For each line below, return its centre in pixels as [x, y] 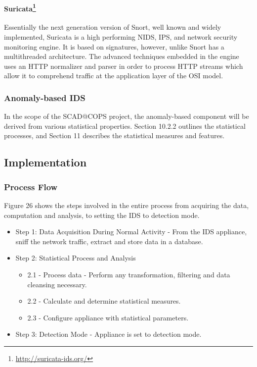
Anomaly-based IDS [45, 97]
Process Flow [31, 186]
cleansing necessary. [57, 284]
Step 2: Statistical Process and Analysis [76, 258]
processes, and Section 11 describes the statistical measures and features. [114, 135]
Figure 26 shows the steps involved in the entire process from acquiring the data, [127, 205]
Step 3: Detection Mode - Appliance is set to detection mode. [108, 334]
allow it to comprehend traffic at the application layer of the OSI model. [114, 76]
